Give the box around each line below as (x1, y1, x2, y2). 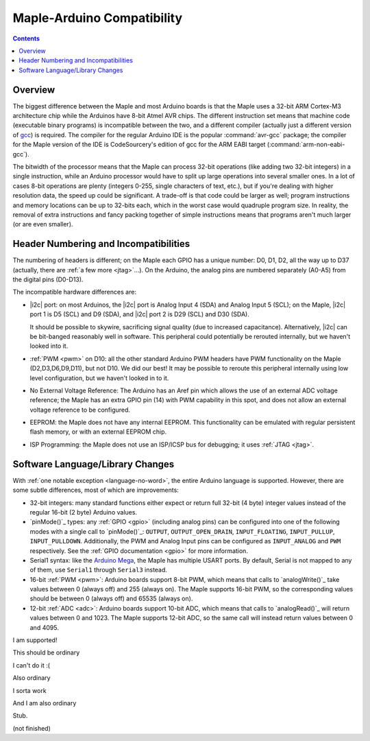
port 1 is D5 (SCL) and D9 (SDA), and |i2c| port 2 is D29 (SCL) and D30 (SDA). (29, 310, 249, 318)
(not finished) (12, 724, 51, 732)
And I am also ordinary (12, 698, 77, 707)
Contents (12, 34, 40, 43)
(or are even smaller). (12, 220, 73, 228)
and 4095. (29, 623, 60, 631)
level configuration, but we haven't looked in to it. (29, 374, 169, 382)
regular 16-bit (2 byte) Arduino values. (29, 508, 137, 516)
